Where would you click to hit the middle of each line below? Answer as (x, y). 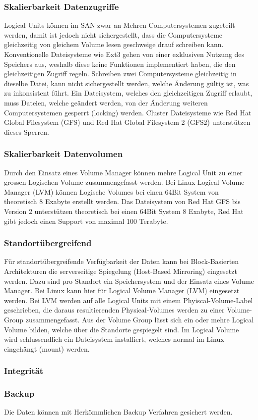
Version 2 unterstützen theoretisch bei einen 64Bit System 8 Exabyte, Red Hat (124, 211)
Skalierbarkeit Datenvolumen (64, 154)
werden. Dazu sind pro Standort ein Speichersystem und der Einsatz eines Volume (129, 281)
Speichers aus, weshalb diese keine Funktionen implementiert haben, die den (120, 64)
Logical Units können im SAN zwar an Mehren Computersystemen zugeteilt (120, 25)
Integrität (24, 371)
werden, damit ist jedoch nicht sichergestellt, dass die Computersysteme (113, 34)
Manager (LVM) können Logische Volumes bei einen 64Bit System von (111, 191)
